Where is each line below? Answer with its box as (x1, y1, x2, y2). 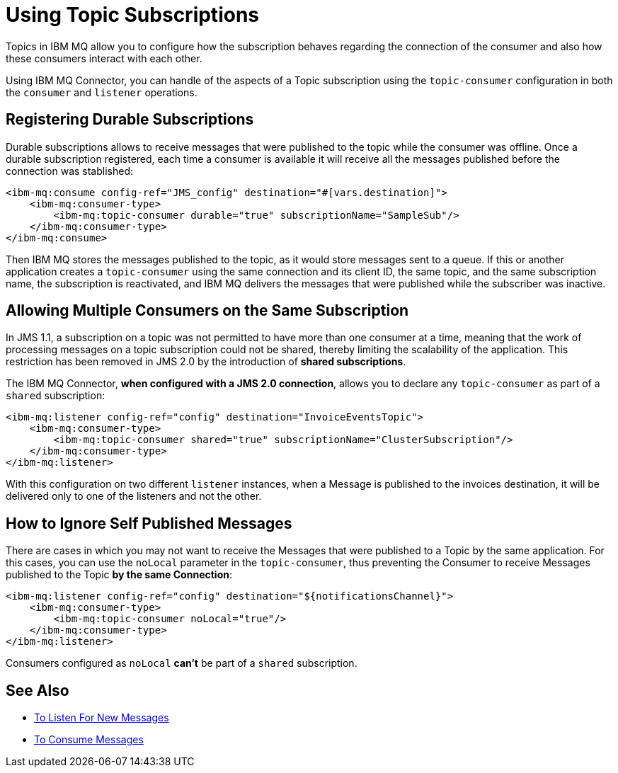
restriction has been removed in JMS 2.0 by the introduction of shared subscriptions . (6, 355, 406, 368)
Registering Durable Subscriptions (6, 110, 254, 129)
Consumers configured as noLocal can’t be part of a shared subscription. (6, 657, 357, 670)
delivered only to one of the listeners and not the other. (6, 490, 262, 503)
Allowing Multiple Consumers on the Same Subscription (6, 302, 409, 320)
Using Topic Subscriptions (6, 3, 259, 27)
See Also (6, 681, 69, 699)
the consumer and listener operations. (6, 86, 198, 98)
